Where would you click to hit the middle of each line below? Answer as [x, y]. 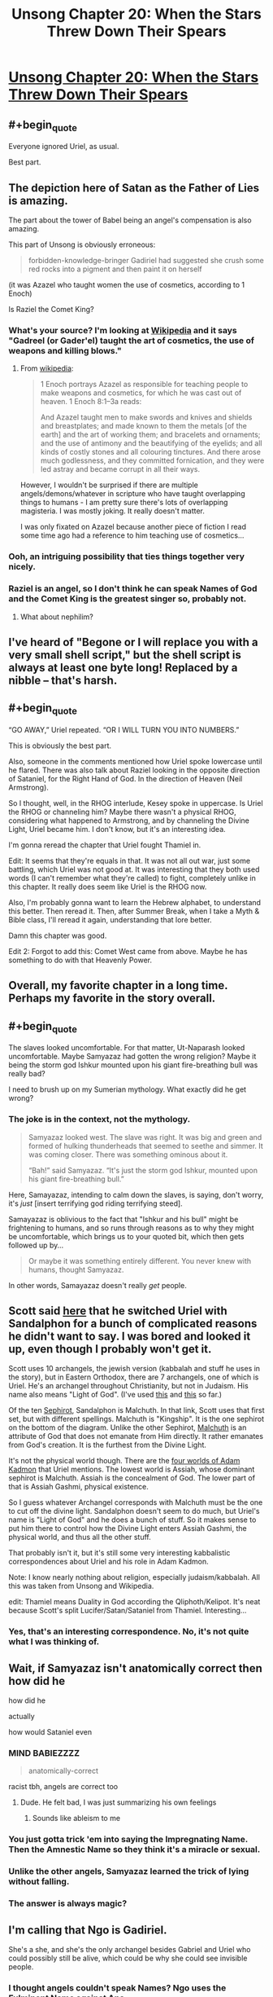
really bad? [27, 1074]
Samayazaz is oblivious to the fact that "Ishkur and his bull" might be [123, 1219]
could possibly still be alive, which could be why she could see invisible [128, 1958]
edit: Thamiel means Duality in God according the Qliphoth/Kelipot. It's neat [134, 1602]
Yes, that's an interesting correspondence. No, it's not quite [129, 1632]
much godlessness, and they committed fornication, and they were [152, 460]
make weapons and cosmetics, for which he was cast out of [141, 393]
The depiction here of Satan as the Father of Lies [134, 188]
